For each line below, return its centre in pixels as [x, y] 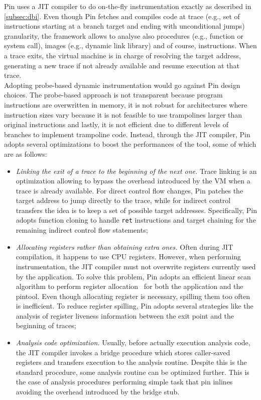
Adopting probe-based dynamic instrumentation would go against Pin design [122, 85]
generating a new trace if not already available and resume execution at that [122, 65]
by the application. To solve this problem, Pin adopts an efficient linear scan [133, 276]
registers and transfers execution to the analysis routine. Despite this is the [131, 362]
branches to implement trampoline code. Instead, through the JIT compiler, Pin [127, 134]
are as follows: [26, 154]
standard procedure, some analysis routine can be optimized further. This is [133, 372]
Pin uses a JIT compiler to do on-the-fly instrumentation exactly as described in [128, 6]
